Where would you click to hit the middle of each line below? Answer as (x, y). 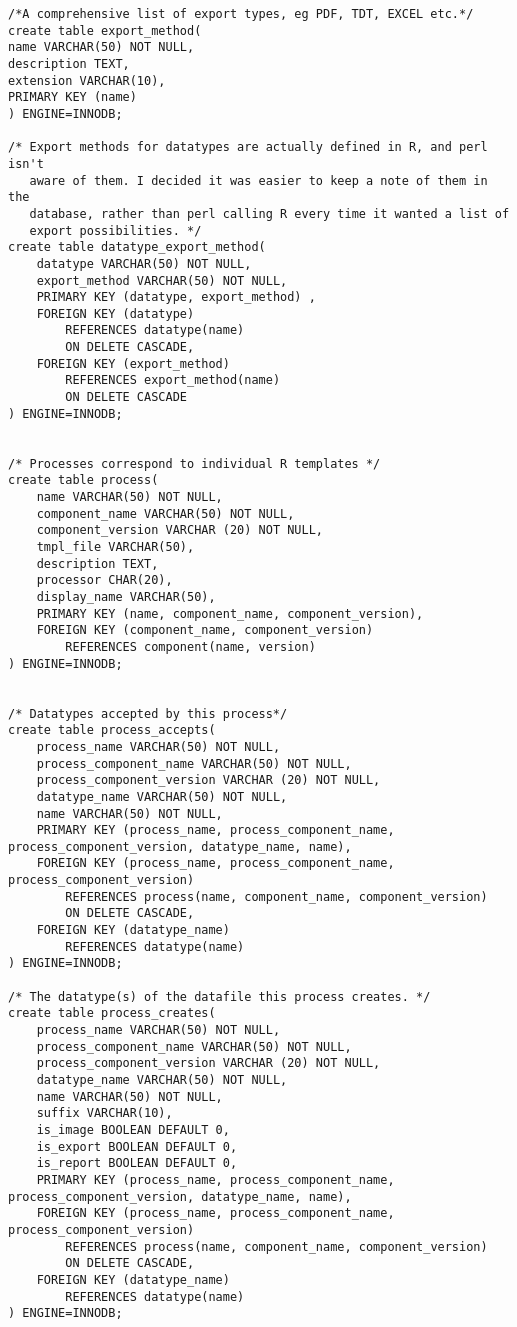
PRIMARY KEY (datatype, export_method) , (176, 297)
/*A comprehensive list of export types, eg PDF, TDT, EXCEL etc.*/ (241, 14)
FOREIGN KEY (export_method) (133, 363)
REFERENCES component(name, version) (190, 646)
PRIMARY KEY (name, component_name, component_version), (230, 613)
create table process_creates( (112, 1013)
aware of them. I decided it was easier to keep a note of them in (258, 180)
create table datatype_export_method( (137, 247)
